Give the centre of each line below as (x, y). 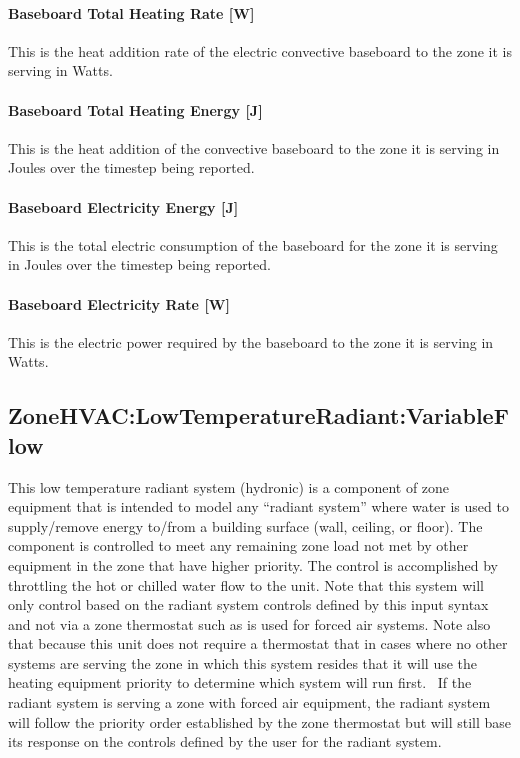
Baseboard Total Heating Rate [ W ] (131, 12)
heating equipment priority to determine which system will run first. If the (240, 682)
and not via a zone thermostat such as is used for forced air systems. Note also (249, 623)
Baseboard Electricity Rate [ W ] (119, 303)
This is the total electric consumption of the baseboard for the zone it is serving (253, 244)
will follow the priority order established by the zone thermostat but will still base (260, 721)
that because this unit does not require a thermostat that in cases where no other (258, 643)
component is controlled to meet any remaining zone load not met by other (238, 545)
